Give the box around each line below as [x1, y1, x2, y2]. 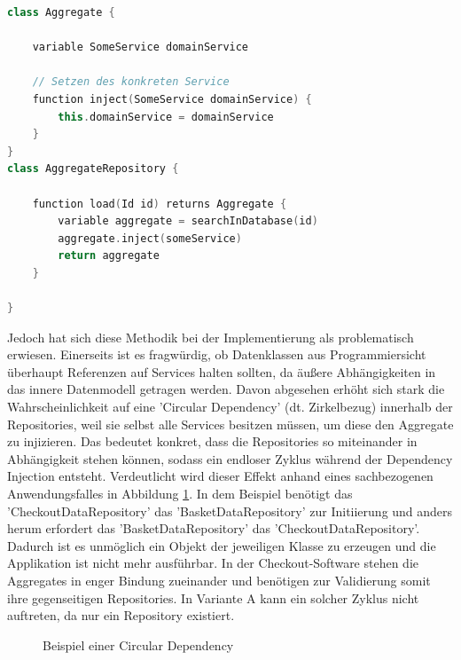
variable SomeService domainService [32, 41, 249, 54]
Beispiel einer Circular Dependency [43, 635, 234, 654]
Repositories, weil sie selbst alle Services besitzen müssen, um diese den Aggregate [7, 414, 454, 433]
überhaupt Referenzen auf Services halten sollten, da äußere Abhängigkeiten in [7, 362, 436, 381]
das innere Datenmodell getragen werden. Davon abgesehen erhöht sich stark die [7, 380, 445, 398]
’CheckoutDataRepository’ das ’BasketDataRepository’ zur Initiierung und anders [7, 501, 453, 520]
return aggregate [58, 249, 160, 263]
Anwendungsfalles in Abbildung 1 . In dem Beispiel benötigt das [7, 484, 353, 503]
